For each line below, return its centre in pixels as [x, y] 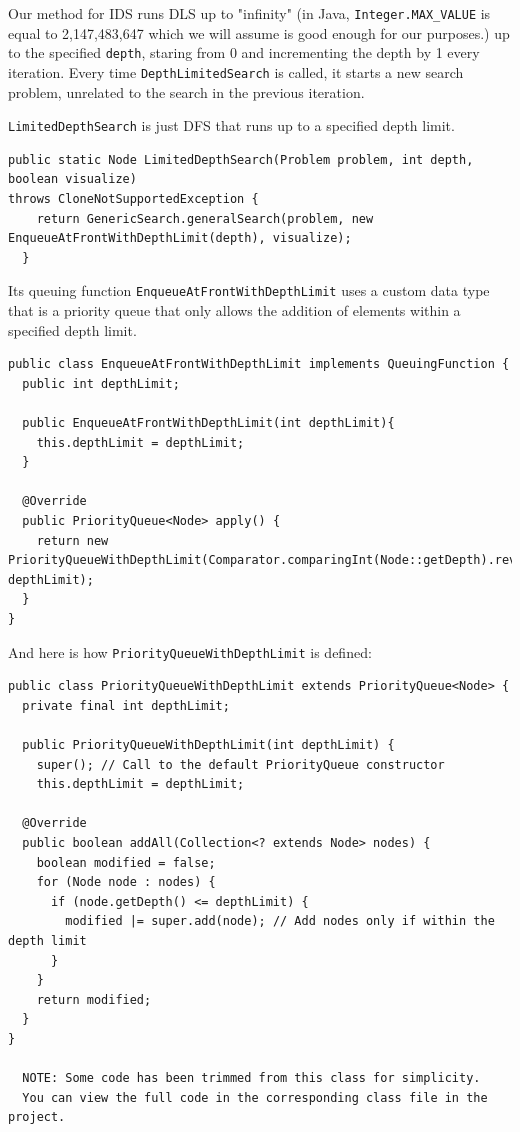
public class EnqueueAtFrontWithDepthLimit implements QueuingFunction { [259, 364]
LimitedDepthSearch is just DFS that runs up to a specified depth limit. [231, 125]
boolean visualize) [72, 179]
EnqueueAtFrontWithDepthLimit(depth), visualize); [180, 238]
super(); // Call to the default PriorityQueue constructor [240, 764]
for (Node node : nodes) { [126, 882]
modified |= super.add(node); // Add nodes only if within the [280, 921]
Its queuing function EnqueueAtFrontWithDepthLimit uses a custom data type [249, 290]
